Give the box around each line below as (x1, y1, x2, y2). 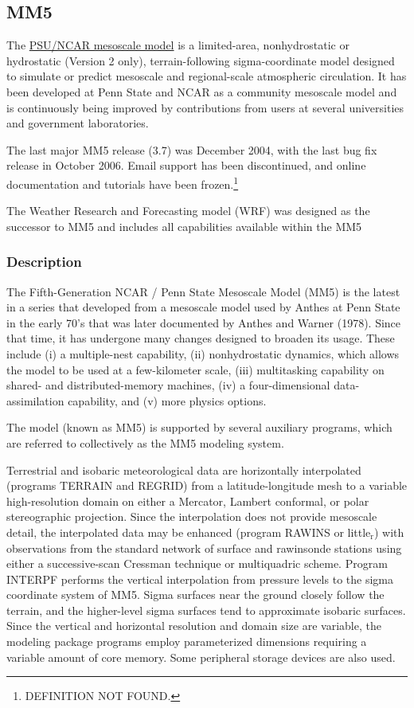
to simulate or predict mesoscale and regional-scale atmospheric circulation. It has (6, 68, 407, 84)
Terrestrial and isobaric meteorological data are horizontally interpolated (6, 461, 361, 478)
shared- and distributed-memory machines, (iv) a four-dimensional (6, 377, 330, 393)
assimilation (6, 392, 64, 409)
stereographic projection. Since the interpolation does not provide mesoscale (6, 508, 377, 525)
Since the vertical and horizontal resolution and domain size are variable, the (6, 617, 381, 634)
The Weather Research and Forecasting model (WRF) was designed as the (6, 202, 370, 219)
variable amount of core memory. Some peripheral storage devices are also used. (6, 648, 396, 665)
